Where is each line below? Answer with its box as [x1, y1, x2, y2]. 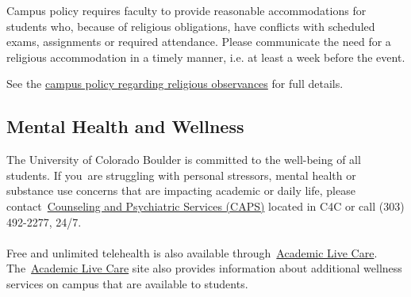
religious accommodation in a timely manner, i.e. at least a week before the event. [6, 48, 405, 65]
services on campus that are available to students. [6, 275, 248, 291]
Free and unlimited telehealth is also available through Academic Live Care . [6, 244, 378, 261]
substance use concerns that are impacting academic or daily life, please [6, 182, 355, 199]
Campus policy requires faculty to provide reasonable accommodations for [6, 2, 367, 18]
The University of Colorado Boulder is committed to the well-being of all [6, 151, 361, 168]
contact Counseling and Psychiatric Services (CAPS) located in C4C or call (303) [6, 197, 405, 214]
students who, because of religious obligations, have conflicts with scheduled [6, 17, 375, 34]
